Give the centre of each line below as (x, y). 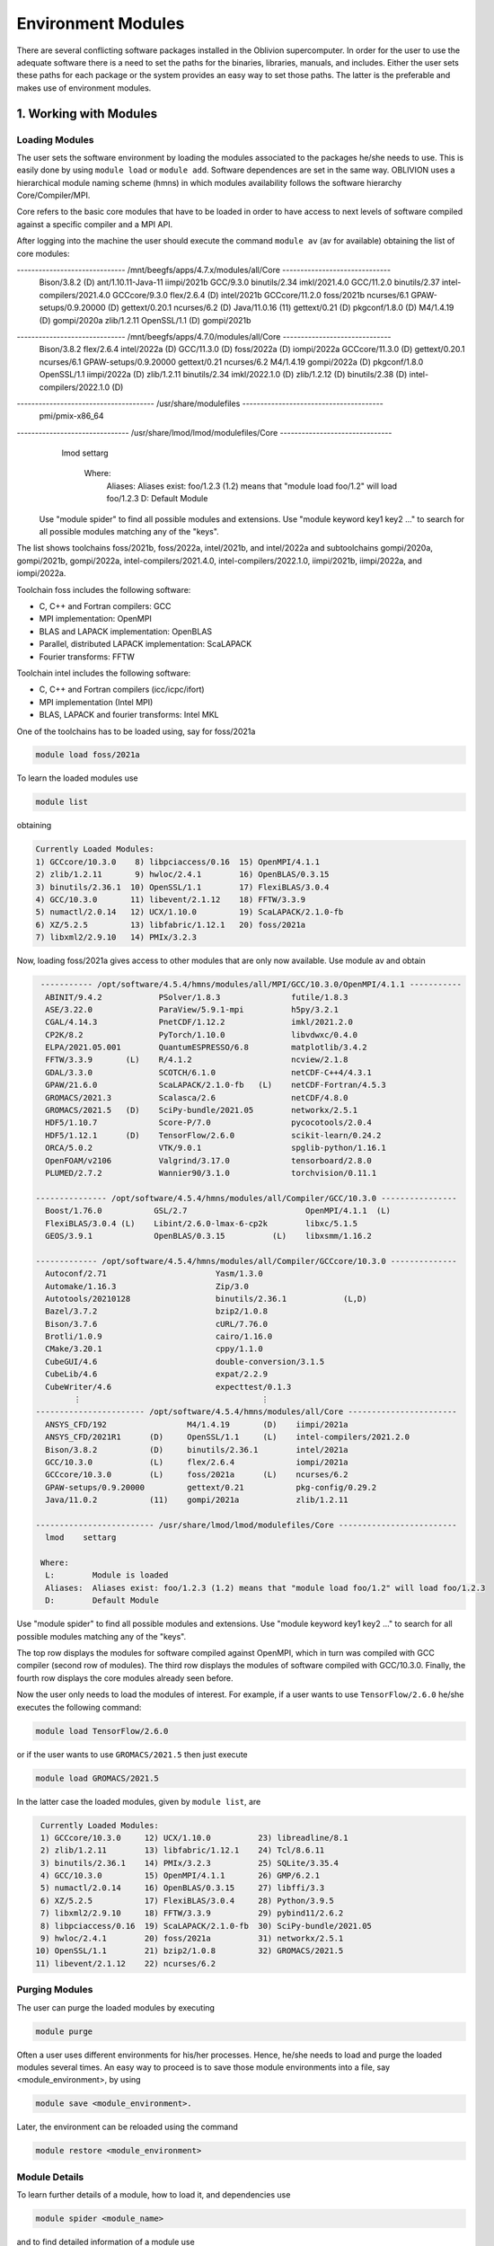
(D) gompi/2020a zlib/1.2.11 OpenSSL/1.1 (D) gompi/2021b (145, 320)
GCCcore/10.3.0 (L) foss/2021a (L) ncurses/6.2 (197, 1475)
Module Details (50, 2177)
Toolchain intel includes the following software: (104, 673)
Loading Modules (55, 139)
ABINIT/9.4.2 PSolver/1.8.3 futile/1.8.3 (197, 997)
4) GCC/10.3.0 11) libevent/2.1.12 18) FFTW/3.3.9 (171, 899)
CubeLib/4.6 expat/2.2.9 (157, 1374)
